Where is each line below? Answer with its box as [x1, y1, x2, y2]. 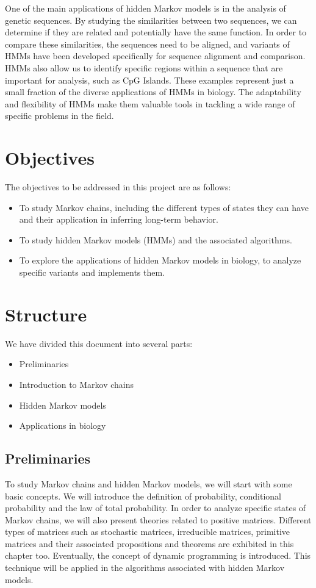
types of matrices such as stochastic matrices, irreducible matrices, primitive [5, 525, 290, 538]
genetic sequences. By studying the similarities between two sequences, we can [5, 13, 297, 26]
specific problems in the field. [5, 109, 114, 122]
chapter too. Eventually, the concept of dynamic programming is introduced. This [5, 549, 311, 562]
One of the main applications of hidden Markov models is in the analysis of [5, 2, 286, 14]
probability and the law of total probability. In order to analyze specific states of [5, 501, 306, 514]
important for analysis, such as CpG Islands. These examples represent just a [5, 73, 294, 86]
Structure [5, 301, 87, 326]
